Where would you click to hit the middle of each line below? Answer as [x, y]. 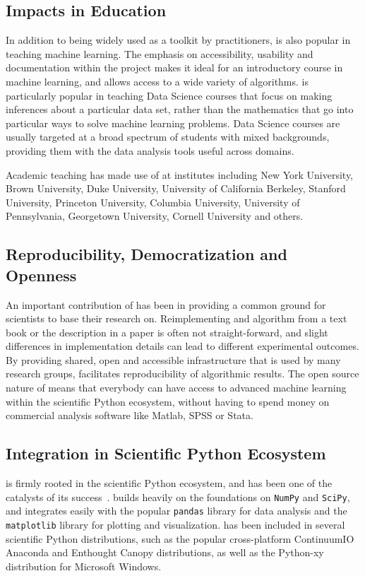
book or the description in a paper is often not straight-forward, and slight [167, 332]
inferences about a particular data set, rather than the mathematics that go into [180, 109]
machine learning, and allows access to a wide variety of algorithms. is [157, 81]
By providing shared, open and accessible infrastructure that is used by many [173, 359]
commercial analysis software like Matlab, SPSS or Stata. [130, 415]
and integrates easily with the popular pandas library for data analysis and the [176, 511]
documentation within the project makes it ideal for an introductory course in [174, 67]
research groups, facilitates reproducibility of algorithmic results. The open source [182, 374]
